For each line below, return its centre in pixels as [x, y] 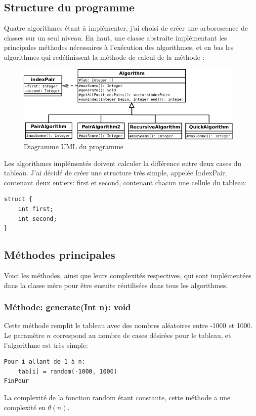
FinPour [17, 381]
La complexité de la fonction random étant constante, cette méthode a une [117, 397]
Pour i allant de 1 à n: [45, 362]
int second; [38, 219]
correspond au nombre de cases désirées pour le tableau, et [142, 335]
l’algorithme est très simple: [46, 345]
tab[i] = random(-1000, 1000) [68, 371]
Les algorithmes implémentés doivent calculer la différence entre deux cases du [123, 163]
